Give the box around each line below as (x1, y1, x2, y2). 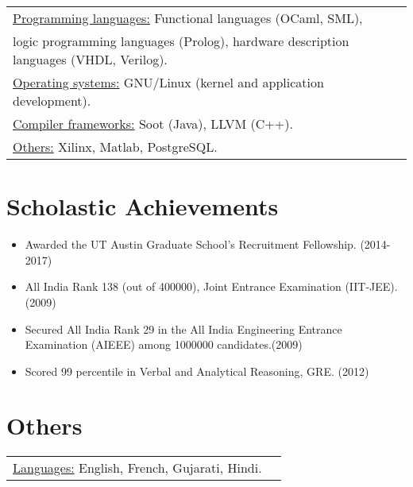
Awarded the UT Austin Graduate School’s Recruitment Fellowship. (25, 236, 357, 253)
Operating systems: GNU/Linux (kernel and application (13, 73, 324, 91)
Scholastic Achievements (6, 190, 279, 222)
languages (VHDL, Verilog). (13, 50, 168, 68)
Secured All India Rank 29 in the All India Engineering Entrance (25, 320, 342, 337)
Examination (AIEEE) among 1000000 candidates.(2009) (25, 336, 303, 353)
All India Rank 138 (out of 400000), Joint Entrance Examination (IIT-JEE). (25, 278, 398, 295)
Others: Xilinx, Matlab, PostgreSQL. (13, 137, 218, 156)
